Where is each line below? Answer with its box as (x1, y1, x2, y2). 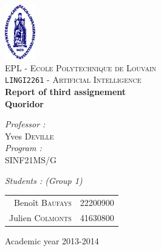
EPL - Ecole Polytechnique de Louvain (5, 61, 157, 74)
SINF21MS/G (5, 154, 57, 166)
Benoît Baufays (14, 196, 72, 209)
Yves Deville (5, 129, 54, 142)
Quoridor (5, 97, 44, 110)
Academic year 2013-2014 (5, 234, 99, 247)
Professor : (5, 118, 46, 130)
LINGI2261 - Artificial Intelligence (5, 73, 142, 86)
